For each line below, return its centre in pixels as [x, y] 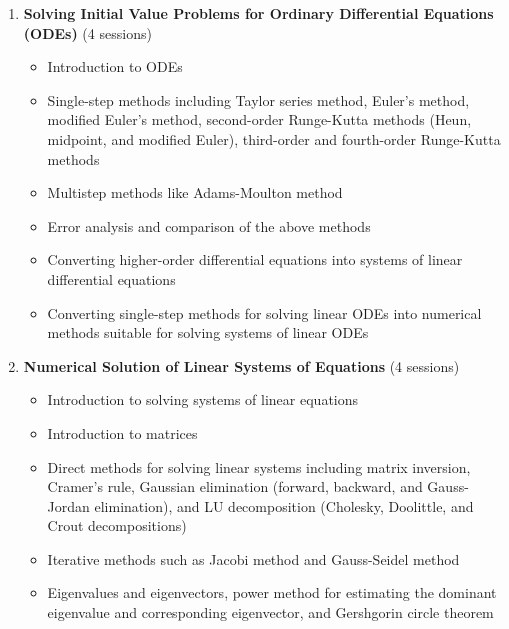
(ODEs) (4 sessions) [87, 32]
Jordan [68, 505]
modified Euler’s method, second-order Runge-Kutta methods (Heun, [259, 119]
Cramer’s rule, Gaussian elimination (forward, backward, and [235, 486]
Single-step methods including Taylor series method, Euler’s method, [258, 99]
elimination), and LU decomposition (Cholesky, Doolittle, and [284, 505]
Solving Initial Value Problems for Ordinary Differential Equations [258, 13]
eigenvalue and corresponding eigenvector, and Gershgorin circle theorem [270, 612]
